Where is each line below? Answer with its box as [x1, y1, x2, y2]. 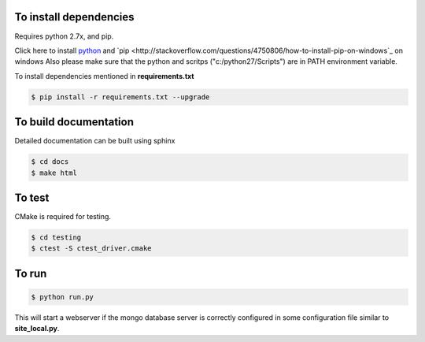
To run [14, 266, 47, 280]
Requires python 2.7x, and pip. [14, 32, 114, 41]
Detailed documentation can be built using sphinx [14, 136, 176, 146]
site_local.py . [14, 324, 60, 333]
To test [14, 191, 50, 204]
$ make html [31, 168, 78, 177]
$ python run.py [31, 292, 94, 302]
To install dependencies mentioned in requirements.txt [14, 71, 194, 80]
